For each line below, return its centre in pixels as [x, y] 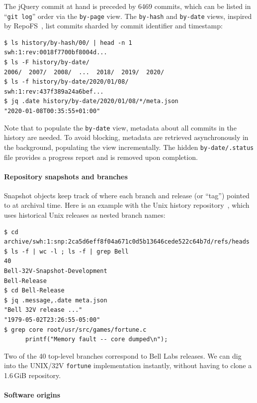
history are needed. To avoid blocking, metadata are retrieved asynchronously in [126, 137]
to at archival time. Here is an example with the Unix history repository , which [127, 205]
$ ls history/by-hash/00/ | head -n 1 [68, 43]
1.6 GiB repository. [33, 375]
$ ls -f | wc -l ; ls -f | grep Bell [66, 251]
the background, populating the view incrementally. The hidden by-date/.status [129, 147]
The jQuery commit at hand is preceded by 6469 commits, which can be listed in [128, 6]
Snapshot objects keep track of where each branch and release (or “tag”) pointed [127, 195]
